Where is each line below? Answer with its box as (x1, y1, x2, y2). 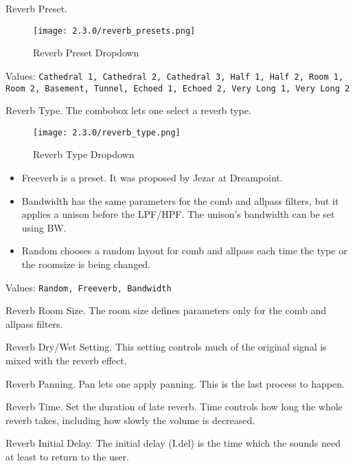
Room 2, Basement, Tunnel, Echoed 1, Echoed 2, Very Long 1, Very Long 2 (5, 83, 350, 93)
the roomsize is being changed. (21, 256, 151, 271)
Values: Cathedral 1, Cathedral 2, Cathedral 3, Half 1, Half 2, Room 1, (5, 68, 344, 82)
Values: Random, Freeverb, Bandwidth (5, 280, 172, 294)
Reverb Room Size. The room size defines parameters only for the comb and (5, 303, 327, 318)
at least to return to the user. (5, 449, 129, 463)
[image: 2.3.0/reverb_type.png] (33, 127, 181, 137)
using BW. (21, 220, 67, 234)
